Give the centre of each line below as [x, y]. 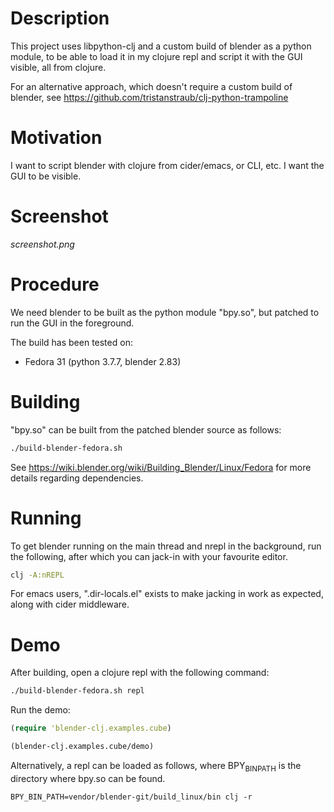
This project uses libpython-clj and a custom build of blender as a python [161, 46]
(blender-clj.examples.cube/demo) [82, 747]
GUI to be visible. [46, 176]
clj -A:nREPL [37, 575]
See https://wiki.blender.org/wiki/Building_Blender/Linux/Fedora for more [161, 467]
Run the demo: [40, 710]
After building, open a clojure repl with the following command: [140, 673]
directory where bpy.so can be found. [88, 778]
